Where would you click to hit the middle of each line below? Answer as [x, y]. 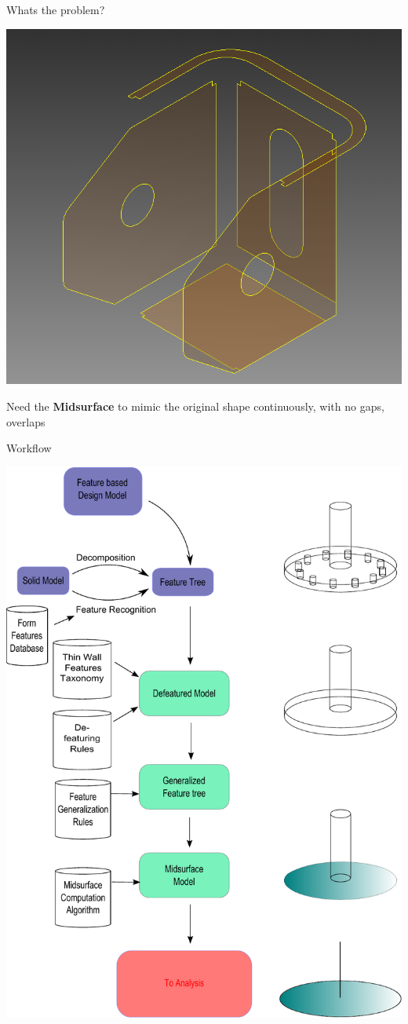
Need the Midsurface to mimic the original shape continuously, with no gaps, [195, 406]
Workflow [29, 448]
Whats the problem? [56, 9]
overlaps [26, 421]
